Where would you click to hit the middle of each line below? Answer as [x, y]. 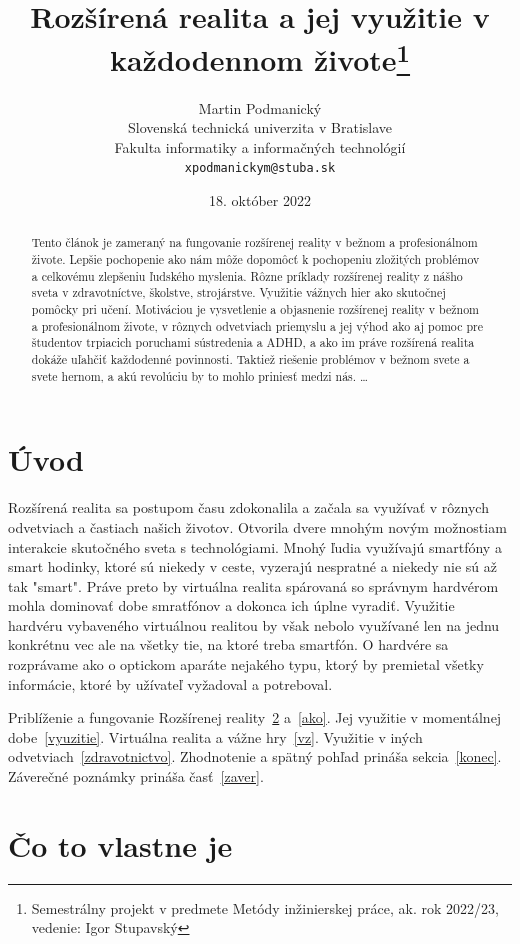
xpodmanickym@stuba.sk [260, 168]
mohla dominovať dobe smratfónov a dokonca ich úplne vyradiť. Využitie [231, 605]
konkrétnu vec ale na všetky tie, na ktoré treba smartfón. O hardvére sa [228, 644]
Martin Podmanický [260, 107]
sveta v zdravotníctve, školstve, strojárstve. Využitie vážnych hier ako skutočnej [238, 292]
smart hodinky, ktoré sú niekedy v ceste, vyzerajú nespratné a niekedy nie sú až [252, 566]
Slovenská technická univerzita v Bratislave [260, 127]
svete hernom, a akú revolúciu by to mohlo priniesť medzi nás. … [200, 375]
